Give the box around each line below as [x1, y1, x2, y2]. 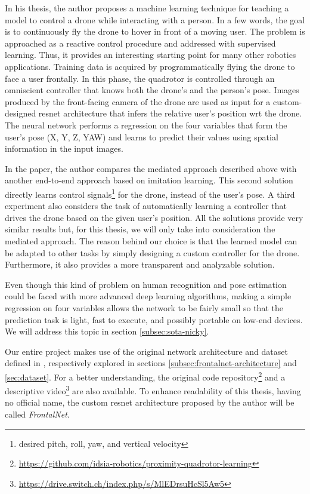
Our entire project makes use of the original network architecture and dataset [5, 345, 288, 357]
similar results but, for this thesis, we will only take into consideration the [5, 223, 275, 235]
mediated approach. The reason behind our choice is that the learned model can [5, 234, 297, 247]
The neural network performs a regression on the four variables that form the [5, 118, 287, 131]
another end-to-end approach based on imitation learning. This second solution [5, 174, 293, 186]
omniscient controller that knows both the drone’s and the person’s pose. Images [5, 84, 299, 96]
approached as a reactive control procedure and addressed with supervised [5, 36, 276, 49]
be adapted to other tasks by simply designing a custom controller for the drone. [5, 246, 300, 259]
